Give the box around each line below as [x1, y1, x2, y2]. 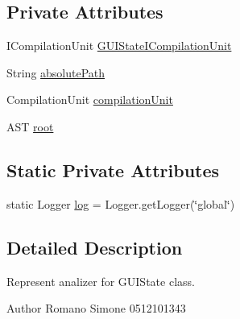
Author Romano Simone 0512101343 [6, 300, 186, 317]
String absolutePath [6, 64, 106, 81]
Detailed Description [6, 234, 183, 259]
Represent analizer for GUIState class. [6, 272, 195, 289]
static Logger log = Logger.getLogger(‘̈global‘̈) [6, 195, 235, 212]
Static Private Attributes [6, 157, 220, 182]
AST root [6, 118, 54, 135]
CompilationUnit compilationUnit [6, 91, 173, 108]
